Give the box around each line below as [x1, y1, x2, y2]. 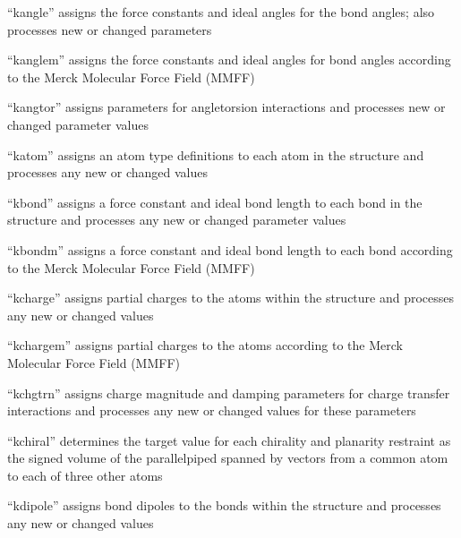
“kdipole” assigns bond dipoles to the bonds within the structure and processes [7, 496, 441, 515]
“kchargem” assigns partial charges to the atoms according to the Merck [7, 336, 403, 354]
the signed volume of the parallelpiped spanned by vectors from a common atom [7, 448, 448, 467]
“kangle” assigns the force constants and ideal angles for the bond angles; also [7, 3, 435, 21]
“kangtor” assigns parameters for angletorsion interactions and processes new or [7, 98, 446, 116]
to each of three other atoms [7, 465, 163, 484]
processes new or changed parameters [7, 20, 212, 38]
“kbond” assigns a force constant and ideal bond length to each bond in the [7, 192, 423, 211]
